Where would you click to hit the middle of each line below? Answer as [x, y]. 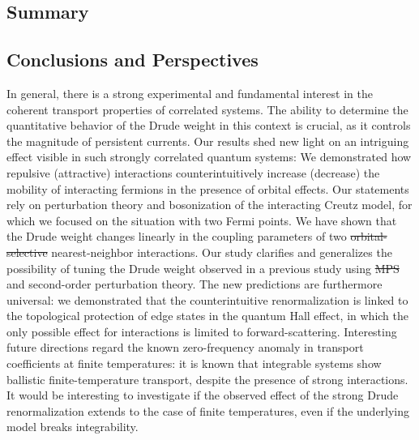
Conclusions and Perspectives [133, 60]
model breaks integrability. [73, 427]
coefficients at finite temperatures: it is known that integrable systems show [194, 363]
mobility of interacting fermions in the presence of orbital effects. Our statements [208, 188]
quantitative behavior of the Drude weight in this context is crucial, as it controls [209, 125]
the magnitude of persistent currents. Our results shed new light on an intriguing [208, 141]
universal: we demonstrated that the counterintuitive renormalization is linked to [207, 299]
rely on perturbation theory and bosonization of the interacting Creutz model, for [209, 205]
